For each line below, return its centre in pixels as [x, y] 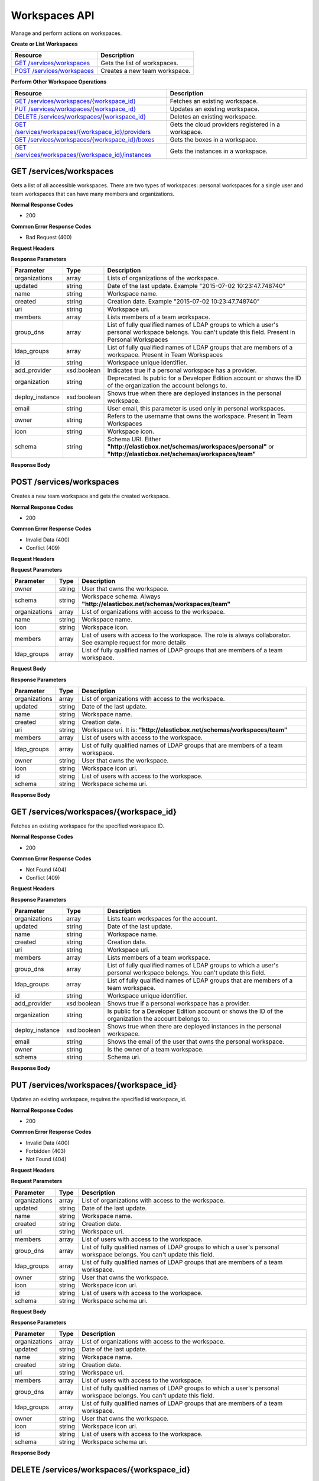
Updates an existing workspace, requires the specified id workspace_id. [99, 1099]
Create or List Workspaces [44, 44]
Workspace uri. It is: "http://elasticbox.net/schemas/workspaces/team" [185, 730]
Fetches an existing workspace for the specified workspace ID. [88, 826]
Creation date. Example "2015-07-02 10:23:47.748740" [183, 302]
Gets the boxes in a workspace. [214, 139]
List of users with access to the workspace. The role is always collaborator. [186, 635]
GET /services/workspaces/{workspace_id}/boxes [84, 139]
